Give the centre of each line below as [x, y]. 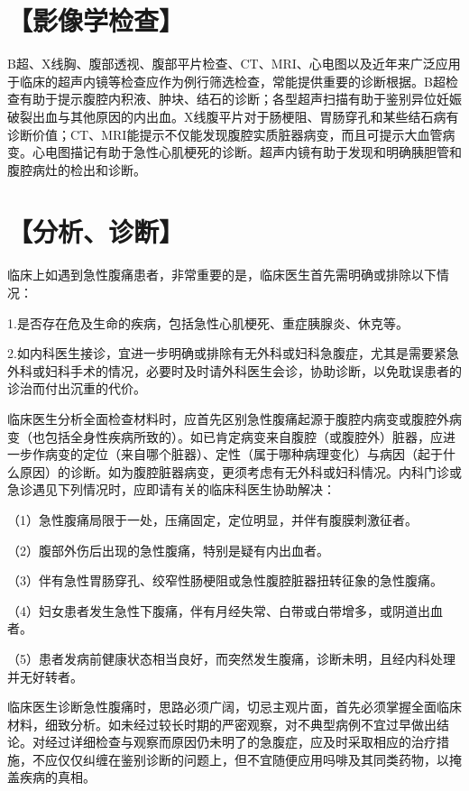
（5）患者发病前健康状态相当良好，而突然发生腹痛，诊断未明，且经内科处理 [231, 658]
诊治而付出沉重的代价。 [77, 388]
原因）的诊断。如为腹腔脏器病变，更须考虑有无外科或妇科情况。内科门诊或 [240, 471]
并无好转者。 [45, 676]
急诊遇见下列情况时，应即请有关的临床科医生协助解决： [171, 489]
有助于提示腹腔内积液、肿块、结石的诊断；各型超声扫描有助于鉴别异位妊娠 [240, 99]
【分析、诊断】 [96, 231]
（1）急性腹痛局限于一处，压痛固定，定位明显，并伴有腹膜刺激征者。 [212, 519]
